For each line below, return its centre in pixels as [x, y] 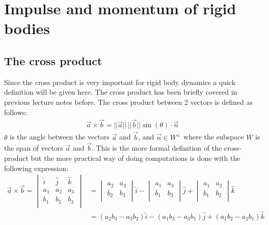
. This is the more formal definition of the [157, 148]
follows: [16, 112]
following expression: [36, 168]
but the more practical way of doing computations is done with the [136, 158]
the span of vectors [34, 148]
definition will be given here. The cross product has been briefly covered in [121, 92]
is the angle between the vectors [60, 137]
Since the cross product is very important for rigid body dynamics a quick [120, 82]
